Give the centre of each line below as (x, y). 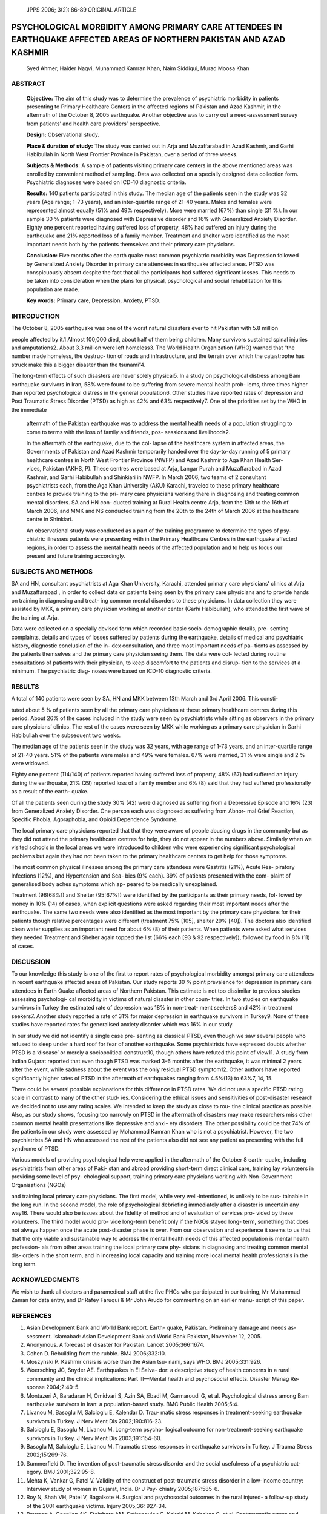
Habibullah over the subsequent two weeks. (66, 735)
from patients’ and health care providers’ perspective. (93, 124)
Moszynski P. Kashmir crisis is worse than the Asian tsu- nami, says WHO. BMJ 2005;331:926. (144, 1362)
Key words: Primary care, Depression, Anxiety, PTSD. (93, 300)
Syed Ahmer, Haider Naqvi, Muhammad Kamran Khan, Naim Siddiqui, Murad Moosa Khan (138, 68)
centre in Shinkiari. (50, 519)
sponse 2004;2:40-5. (53, 1387)
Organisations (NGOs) (39, 1185)
